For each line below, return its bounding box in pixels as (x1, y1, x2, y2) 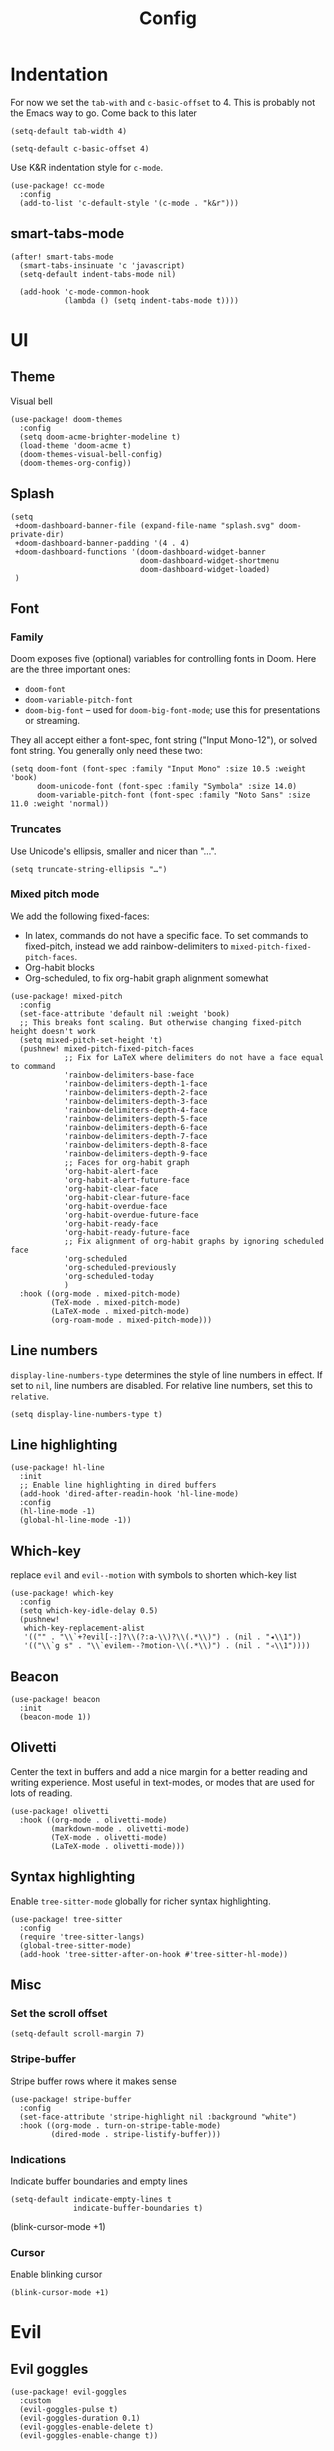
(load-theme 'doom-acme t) (19, 440, 132, 451)
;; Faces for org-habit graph (63, 1157, 190, 1167)
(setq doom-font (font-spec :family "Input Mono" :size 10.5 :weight (10, 764, 307, 774)
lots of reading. (10, 1787, 73, 1799)
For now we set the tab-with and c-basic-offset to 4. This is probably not (10, 96, 316, 108)
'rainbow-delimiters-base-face (63, 1070, 195, 1080)
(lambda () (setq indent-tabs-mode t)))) (63, 295, 240, 306)
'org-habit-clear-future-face (63, 1192, 190, 1202)
